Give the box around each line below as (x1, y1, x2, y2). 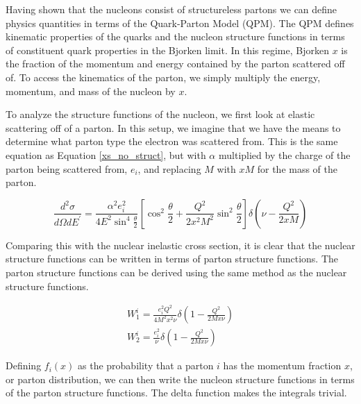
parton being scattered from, (6, 161, 128, 176)
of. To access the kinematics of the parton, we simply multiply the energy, (6, 69, 321, 84)
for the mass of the (257, 161, 338, 176)
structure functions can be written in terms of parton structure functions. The (6, 251, 339, 266)
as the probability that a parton (78, 358, 214, 373)
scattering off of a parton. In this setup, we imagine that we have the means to (6, 120, 341, 135)
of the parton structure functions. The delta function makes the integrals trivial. (6, 385, 347, 400)
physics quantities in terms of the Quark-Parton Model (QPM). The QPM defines (6, 15, 354, 30)
